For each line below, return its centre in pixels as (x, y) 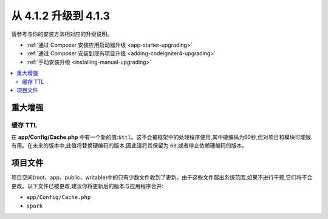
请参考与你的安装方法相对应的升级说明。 (62, 34)
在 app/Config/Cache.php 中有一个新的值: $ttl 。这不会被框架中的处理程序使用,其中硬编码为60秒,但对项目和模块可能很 (161, 137)
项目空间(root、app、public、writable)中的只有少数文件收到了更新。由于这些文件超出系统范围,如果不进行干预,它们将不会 (162, 177)
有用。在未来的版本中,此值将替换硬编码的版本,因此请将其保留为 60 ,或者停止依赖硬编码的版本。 (129, 146)
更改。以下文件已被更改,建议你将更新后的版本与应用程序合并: (87, 186)
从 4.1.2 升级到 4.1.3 (61, 16)
